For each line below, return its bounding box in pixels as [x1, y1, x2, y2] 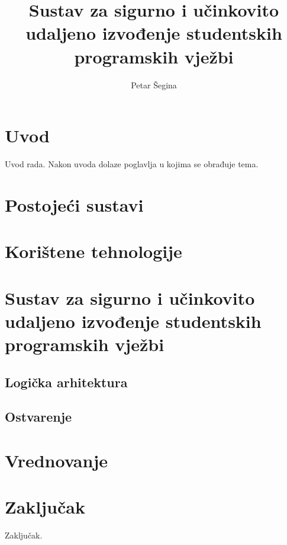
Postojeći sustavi [5, 192, 144, 216]
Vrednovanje [5, 448, 108, 472]
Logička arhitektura [5, 372, 128, 391]
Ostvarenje [5, 407, 72, 426]
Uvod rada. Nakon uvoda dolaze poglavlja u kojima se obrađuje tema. [5, 158, 259, 170]
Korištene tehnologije [5, 239, 182, 263]
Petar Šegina [131, 78, 177, 91]
